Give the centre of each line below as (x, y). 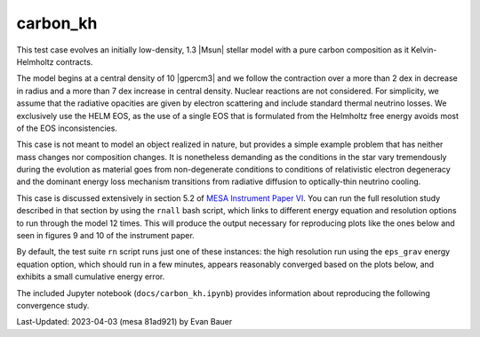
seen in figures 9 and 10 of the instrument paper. (105, 236)
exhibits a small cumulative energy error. (91, 277)
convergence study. (53, 305)
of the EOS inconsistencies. (67, 128)
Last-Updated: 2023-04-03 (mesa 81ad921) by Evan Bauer (124, 322)
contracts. (74, 61)
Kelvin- (424, 50)
